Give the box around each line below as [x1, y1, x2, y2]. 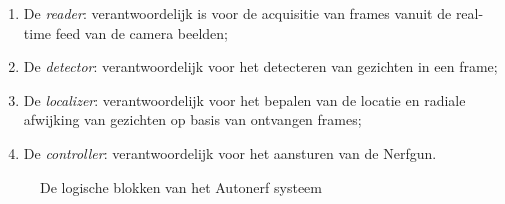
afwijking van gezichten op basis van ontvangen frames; [23, 109, 362, 130]
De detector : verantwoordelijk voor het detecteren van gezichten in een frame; [23, 56, 498, 77]
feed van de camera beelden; [55, 22, 228, 43]
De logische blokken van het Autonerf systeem [40, 176, 322, 197]
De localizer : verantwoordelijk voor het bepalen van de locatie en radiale [23, 89, 466, 110]
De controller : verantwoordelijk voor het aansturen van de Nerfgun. [23, 142, 437, 163]
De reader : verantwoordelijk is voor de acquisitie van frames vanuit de [23, 3, 452, 23]
